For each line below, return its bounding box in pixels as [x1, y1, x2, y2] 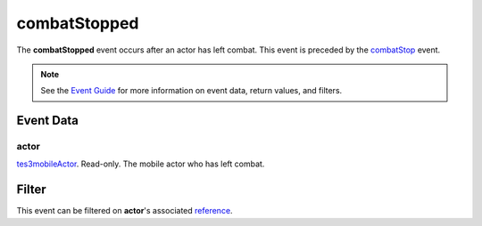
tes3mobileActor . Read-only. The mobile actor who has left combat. [16, 158, 265, 169]
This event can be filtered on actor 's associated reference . [16, 206, 233, 216]
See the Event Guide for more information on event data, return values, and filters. [40, 85, 343, 96]
